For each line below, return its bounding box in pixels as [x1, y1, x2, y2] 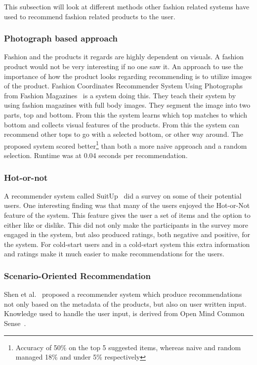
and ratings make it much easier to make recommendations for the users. [4, 248, 224, 259]
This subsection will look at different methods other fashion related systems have [4, 1, 250, 11]
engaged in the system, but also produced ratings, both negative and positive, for [4, 229, 250, 240]
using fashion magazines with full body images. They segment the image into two [4, 100, 251, 110]
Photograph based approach [4, 32, 118, 44]
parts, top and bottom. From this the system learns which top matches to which [4, 109, 247, 120]
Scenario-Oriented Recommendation [4, 269, 151, 282]
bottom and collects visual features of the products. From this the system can [4, 119, 240, 129]
